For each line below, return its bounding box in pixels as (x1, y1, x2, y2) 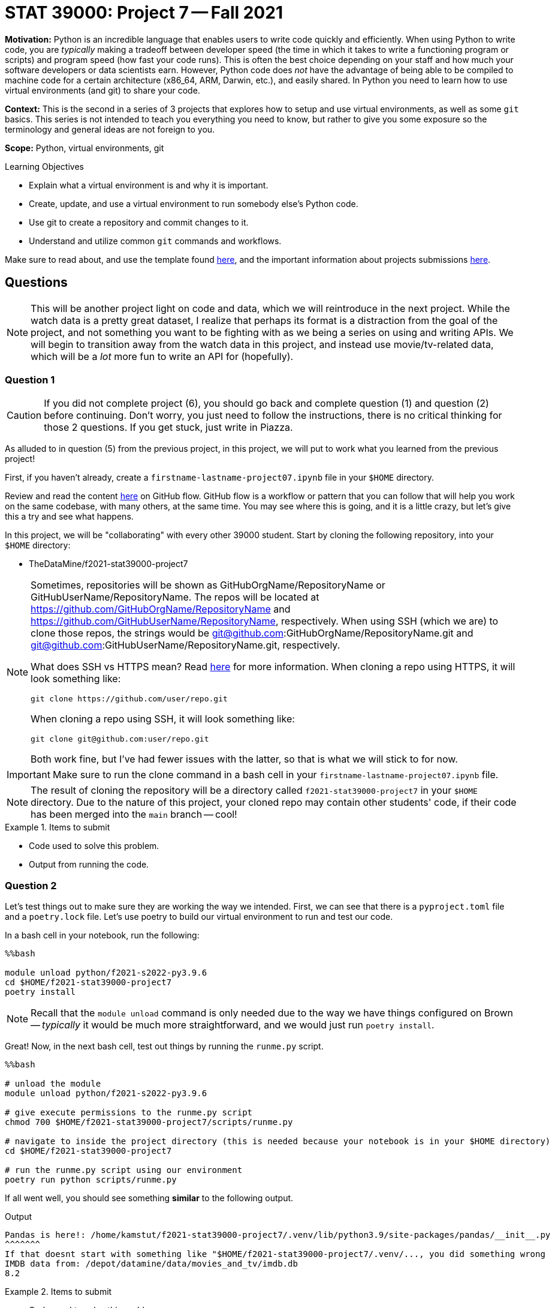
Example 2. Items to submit (5, 1286, 112, 1297)
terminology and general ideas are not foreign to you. (5, 124, 215, 134)
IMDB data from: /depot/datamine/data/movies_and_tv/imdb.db (5, 1259, 298, 1269)
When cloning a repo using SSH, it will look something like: (31, 713, 295, 725)
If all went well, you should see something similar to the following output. (5, 1193, 294, 1204)
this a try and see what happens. (5, 511, 134, 522)
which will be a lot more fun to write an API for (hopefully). (31, 350, 294, 362)
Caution (7, 409, 42, 422)
